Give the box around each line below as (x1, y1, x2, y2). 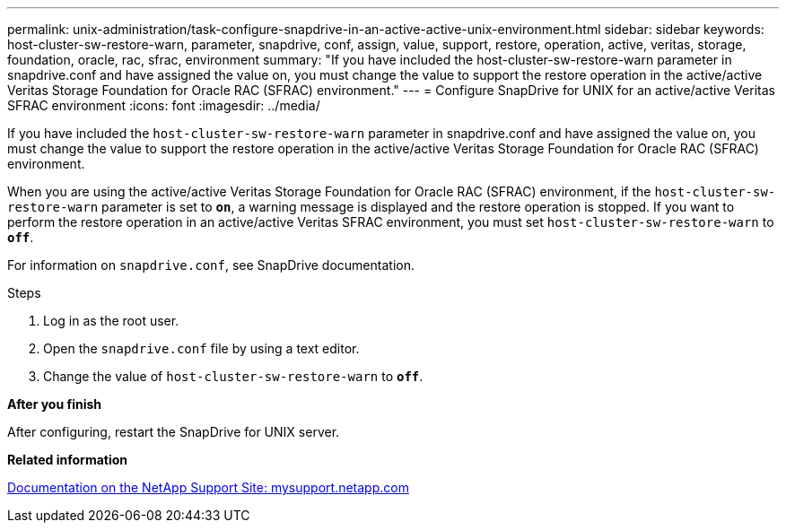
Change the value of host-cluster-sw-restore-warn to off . (43, 369, 424, 384)
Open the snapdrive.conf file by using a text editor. (43, 341, 360, 356)
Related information (7, 452, 128, 467)
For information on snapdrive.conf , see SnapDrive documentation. (7, 257, 415, 273)
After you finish (7, 396, 102, 412)
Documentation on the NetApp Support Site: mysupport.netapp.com (7, 480, 409, 495)
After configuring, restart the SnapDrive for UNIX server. (7, 424, 340, 439)
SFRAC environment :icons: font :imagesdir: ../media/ (7, 98, 320, 113)
